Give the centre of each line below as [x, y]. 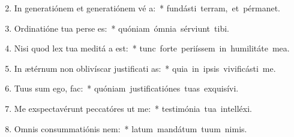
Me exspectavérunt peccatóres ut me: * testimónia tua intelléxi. [133, 108]
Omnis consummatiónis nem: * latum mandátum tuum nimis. [130, 128]
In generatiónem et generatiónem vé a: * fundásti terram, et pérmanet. [147, 8]
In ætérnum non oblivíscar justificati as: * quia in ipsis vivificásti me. [145, 68]
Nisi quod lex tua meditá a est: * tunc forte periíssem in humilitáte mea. [152, 48]
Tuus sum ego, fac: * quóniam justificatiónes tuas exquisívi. [126, 88]
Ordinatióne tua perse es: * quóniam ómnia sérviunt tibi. [121, 28]
